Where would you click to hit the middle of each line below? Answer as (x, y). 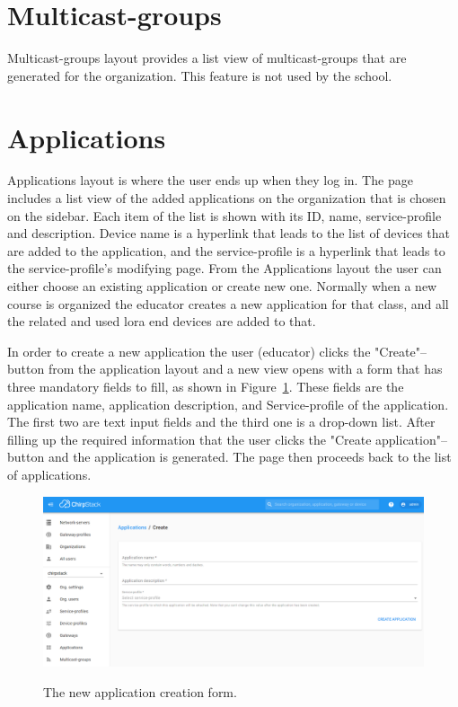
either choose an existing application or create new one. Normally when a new (222, 286)
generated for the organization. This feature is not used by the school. (200, 75)
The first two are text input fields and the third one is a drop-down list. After (221, 422)
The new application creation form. (140, 691)
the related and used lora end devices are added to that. (162, 321)
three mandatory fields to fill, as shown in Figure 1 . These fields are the (206, 386)
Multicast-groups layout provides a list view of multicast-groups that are (207, 58)
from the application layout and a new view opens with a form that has (245, 369)
